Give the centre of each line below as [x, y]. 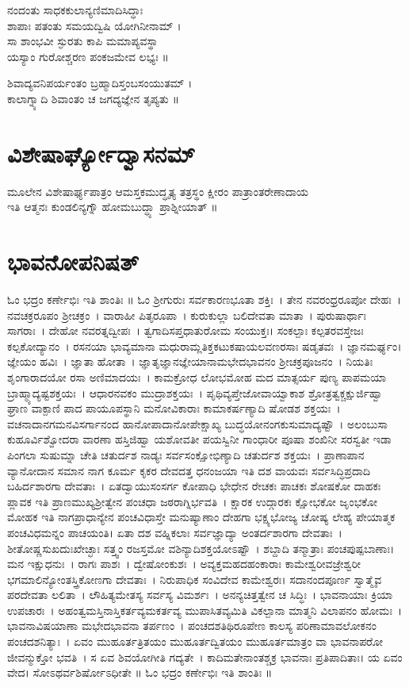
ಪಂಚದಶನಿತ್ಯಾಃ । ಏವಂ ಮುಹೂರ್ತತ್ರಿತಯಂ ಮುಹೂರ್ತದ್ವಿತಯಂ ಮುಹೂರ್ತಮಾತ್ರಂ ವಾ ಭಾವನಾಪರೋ [195, 641]
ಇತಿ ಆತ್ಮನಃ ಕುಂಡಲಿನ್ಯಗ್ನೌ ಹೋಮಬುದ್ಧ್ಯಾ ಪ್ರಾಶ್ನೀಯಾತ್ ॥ [113, 207]
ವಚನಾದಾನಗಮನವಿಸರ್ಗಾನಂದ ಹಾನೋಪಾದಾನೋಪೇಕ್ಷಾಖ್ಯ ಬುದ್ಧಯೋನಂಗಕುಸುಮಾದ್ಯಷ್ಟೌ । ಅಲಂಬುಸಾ [197, 423]
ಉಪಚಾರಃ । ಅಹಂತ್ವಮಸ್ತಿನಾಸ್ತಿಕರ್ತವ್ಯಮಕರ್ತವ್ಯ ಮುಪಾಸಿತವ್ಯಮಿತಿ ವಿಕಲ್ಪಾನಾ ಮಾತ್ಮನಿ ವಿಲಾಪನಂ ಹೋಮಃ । [205, 610]
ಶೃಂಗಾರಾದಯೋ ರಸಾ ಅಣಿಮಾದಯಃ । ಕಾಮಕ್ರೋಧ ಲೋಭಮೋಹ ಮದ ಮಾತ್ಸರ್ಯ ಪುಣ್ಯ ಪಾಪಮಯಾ [197, 376]
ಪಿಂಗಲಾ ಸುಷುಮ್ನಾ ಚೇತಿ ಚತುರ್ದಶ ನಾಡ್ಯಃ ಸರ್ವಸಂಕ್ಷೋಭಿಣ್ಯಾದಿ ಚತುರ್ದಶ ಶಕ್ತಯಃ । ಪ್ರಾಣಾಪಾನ [186, 454]
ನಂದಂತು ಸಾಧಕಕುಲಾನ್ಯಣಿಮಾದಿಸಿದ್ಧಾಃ [75, 10]
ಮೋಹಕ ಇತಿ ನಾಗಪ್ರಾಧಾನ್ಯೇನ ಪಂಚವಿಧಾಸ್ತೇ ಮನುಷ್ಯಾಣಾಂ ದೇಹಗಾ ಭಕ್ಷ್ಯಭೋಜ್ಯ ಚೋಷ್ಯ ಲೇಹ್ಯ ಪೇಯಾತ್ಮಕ [201, 517]
